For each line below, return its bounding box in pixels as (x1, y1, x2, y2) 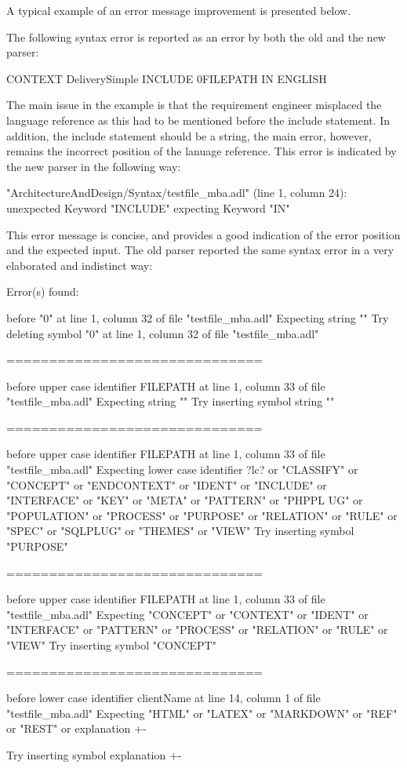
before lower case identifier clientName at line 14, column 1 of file (6, 690, 321, 706)
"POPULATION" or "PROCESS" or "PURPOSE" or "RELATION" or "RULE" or (6, 507, 398, 523)
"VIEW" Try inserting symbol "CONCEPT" (6, 637, 216, 653)
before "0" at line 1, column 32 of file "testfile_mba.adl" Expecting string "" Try (6, 309, 389, 326)
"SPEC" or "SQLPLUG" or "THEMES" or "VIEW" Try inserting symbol (6, 522, 354, 539)
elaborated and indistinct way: (6, 257, 153, 273)
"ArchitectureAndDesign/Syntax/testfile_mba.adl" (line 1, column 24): (6, 184, 347, 201)
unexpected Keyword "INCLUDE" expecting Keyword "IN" (6, 199, 290, 216)
